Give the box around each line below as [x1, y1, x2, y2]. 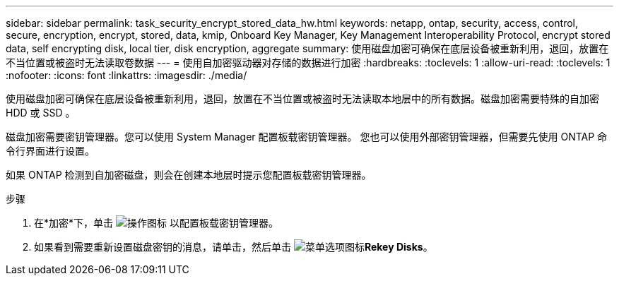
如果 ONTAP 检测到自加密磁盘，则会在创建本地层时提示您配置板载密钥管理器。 [6, 169, 372, 181]
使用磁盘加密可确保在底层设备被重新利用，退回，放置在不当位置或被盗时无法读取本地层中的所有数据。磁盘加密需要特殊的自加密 [6, 92, 599, 104]
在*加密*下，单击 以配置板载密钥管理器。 [34, 217, 278, 229]
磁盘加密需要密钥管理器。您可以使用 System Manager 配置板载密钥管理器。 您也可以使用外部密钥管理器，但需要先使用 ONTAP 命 [6, 131, 608, 143]
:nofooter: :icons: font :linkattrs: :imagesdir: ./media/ [6, 69, 247, 81]
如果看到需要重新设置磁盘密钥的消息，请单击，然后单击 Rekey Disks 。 [34, 241, 433, 253]
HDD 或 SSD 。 [6, 107, 76, 119]
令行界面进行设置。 [6, 145, 95, 157]
